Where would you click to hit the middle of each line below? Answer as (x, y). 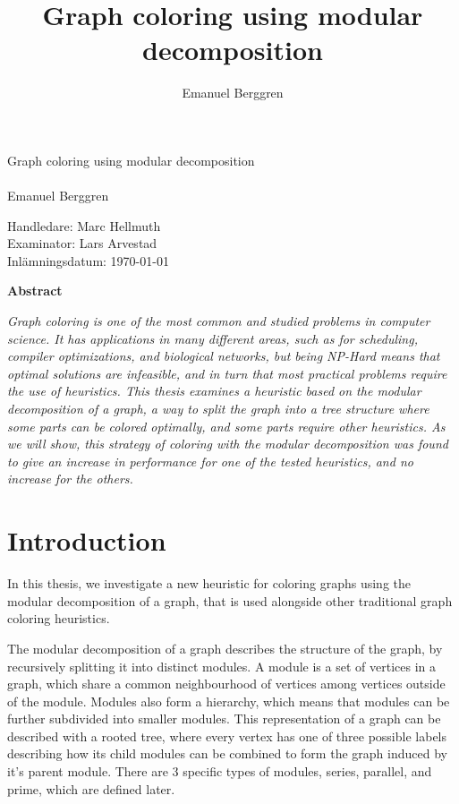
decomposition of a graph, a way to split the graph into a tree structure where (218, 409)
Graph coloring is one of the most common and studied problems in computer (219, 321)
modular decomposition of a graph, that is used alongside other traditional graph (230, 600)
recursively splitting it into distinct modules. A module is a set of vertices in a (221, 666)
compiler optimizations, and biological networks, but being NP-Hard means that (224, 356)
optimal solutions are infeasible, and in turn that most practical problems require (227, 373)
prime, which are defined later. (91, 788)
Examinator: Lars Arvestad (82, 243)
